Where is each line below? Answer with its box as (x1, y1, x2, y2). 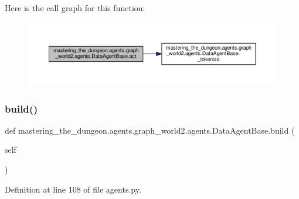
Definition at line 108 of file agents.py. (5, 183, 141, 195)
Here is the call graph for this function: (5, 2, 145, 13)
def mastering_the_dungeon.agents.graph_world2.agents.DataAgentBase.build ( (5, 124, 295, 136)
